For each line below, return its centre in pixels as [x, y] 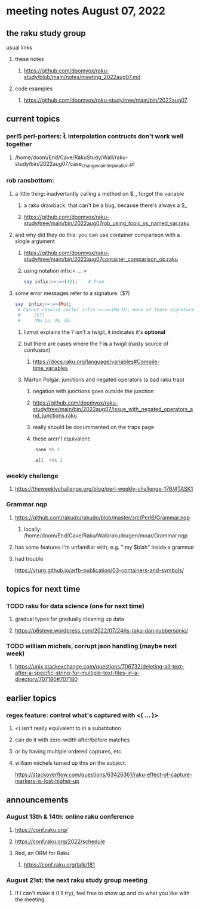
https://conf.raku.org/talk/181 [59, 864]
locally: [33, 529]
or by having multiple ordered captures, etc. [69, 752]
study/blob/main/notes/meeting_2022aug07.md [82, 77]
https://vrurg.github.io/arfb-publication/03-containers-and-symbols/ [99, 570]
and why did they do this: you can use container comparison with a [97, 235]
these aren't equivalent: [62, 439]
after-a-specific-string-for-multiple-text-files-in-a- [77, 673]
